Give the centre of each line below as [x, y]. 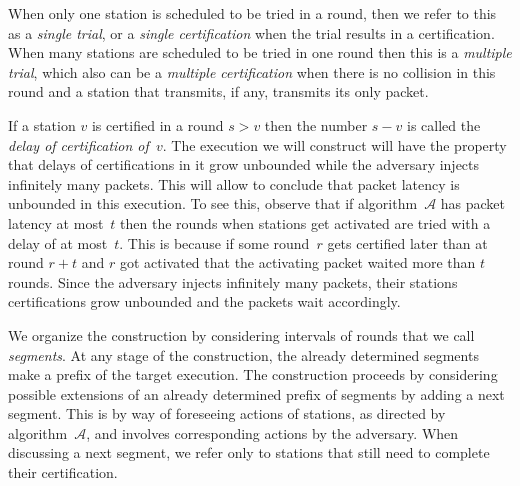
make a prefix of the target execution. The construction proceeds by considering [253, 374]
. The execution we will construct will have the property [334, 144]
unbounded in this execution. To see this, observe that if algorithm [213, 203]
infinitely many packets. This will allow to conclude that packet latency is [234, 183]
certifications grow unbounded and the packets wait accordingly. [204, 301]
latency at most [56, 222]
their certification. [63, 472]
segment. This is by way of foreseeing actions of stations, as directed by [227, 413]
